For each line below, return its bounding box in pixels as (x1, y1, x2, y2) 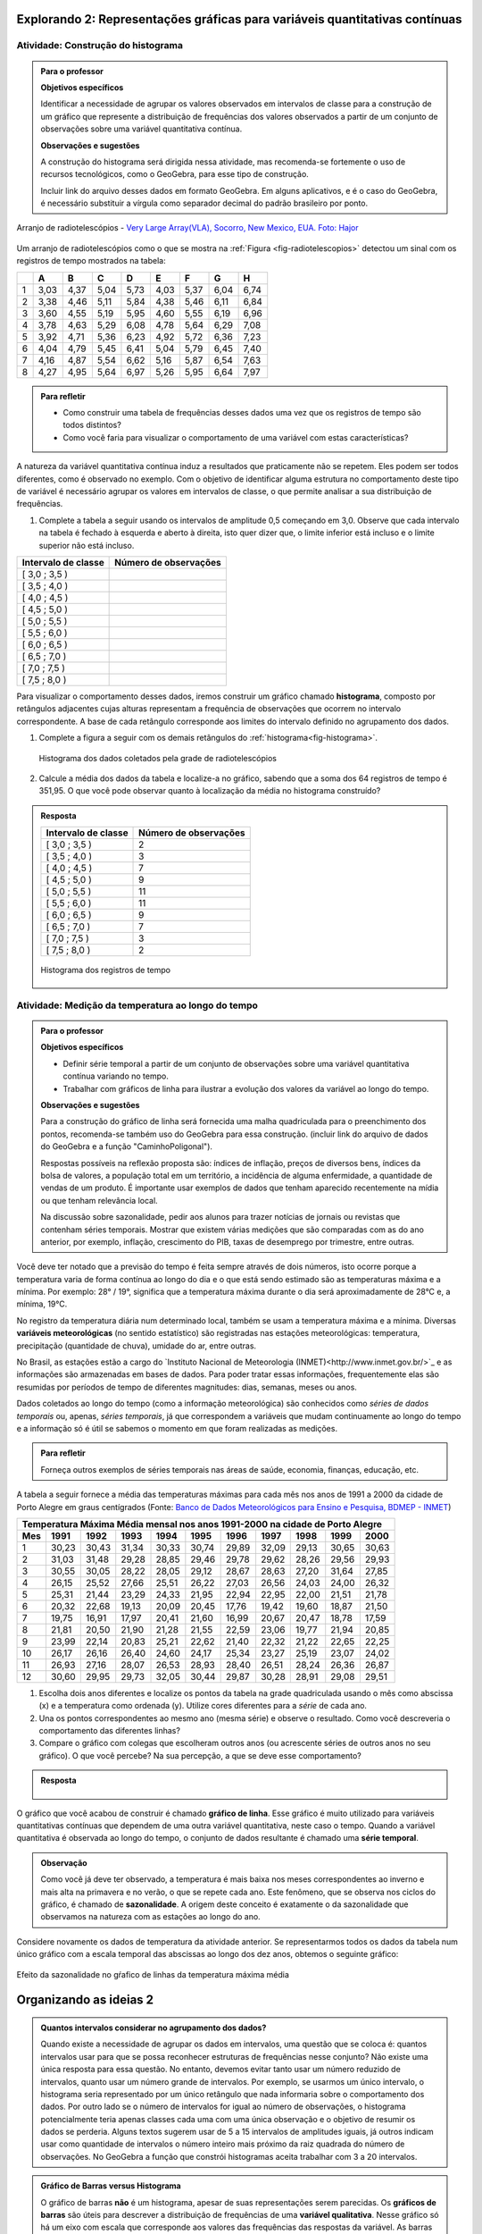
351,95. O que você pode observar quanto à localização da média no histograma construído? (38, 785, 381, 796)
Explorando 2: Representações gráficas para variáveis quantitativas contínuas (16, 12, 463, 27)
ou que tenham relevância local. (40, 1195, 158, 1205)
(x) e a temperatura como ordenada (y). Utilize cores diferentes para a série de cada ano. (38, 1701, 368, 1711)
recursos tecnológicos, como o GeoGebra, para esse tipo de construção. (40, 169, 310, 180)
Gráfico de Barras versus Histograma (40, 2180, 182, 2191)
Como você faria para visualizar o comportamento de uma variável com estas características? (62, 432, 409, 442)
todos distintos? (62, 420, 122, 431)
